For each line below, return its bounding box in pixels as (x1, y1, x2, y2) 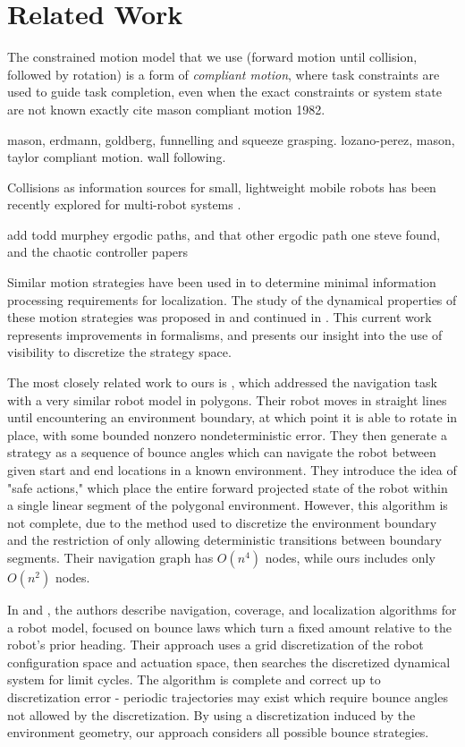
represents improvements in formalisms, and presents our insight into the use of (7, 325, 443, 344)
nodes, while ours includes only (265, 548, 435, 566)
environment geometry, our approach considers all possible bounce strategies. (7, 723, 429, 742)
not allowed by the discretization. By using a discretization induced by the (7, 705, 416, 724)
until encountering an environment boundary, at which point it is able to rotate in (7, 408, 458, 427)
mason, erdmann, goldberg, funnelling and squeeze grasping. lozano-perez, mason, (7, 130, 455, 149)
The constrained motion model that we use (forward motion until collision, (7, 47, 418, 66)
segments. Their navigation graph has (7, 548, 214, 566)
